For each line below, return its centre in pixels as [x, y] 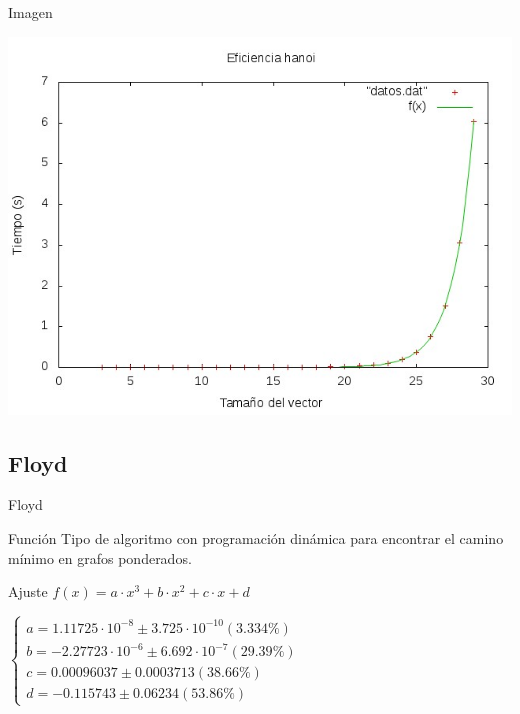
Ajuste [28, 591]
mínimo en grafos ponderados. [100, 557]
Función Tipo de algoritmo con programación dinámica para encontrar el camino [256, 537]
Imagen [30, 12]
